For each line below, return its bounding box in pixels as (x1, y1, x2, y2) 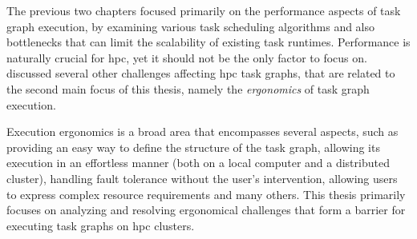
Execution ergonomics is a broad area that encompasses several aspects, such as (6, 123, 399, 140)
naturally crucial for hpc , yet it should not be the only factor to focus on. (6, 49, 367, 66)
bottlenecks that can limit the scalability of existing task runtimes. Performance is (6, 34, 411, 50)
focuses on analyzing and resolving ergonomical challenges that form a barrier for (6, 201, 406, 218)
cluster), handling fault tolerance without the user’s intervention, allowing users (6, 169, 398, 186)
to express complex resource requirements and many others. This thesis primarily (6, 185, 406, 202)
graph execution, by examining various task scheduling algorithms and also (6, 18, 375, 34)
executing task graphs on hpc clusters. (6, 217, 195, 233)
